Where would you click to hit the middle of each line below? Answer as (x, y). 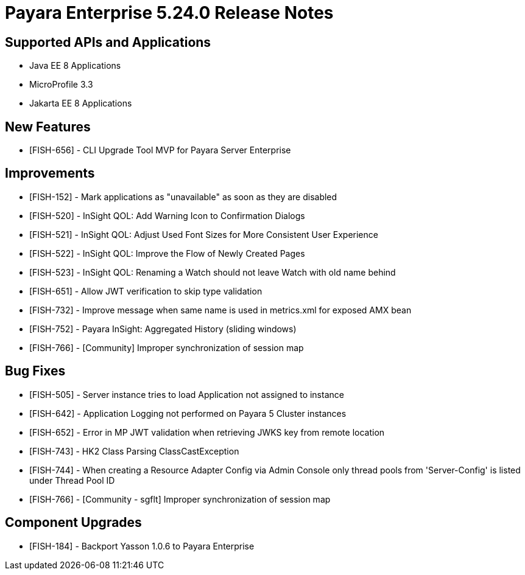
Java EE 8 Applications (75, 66)
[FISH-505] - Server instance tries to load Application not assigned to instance (187, 394)
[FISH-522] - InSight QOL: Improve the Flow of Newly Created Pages (167, 253)
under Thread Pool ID (72, 480)
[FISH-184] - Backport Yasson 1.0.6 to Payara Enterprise (142, 546)
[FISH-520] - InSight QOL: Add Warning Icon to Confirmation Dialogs (167, 215)
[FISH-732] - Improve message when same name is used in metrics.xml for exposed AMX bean (220, 310)
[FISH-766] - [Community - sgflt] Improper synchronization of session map (180, 499)
